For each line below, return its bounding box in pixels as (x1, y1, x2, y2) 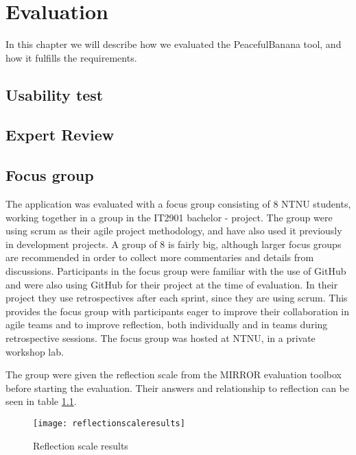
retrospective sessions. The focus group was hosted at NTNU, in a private (5, 331, 316, 345)
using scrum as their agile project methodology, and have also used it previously (5, 223, 342, 238)
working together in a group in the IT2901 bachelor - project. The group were (5, 210, 333, 224)
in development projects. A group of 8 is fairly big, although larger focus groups (5, 236, 342, 251)
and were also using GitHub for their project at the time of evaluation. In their (5, 277, 338, 291)
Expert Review (5, 124, 115, 145)
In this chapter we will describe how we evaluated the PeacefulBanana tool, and (5, 37, 342, 51)
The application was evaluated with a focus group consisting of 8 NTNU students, (5, 197, 351, 211)
